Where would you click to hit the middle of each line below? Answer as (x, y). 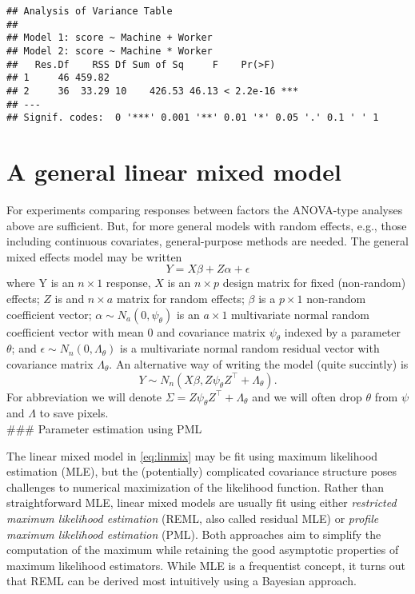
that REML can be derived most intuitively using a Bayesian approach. (182, 581)
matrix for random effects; (180, 298)
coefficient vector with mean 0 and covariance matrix (136, 331)
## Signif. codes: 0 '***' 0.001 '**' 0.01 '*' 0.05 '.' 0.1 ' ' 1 (193, 118)
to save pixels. (74, 413)
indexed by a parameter (343, 331)
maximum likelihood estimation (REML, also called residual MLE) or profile (193, 518)
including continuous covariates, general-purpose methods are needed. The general (207, 241)
